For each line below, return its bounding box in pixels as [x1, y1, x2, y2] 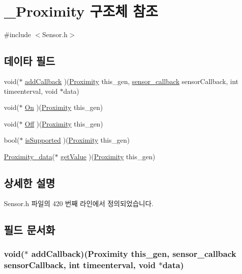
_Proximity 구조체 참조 [4, 1, 158, 21]
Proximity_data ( [4, 151, 55, 161]
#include [4, 29, 31, 40]
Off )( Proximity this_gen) [24, 118, 103, 128]
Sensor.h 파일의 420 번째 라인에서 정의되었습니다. [4, 198, 154, 208]
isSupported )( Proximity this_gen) [25, 135, 130, 145]
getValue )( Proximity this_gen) [60, 151, 155, 161]
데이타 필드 [4, 53, 55, 68]
